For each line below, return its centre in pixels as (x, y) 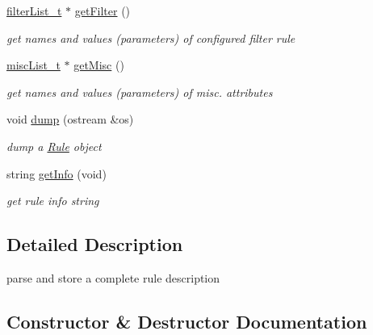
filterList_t (34, 10)
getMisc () (99, 65)
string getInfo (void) (57, 173)
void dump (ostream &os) (70, 119)
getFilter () (103, 10)
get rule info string (53, 201)
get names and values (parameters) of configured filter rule (151, 38)
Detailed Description (95, 244)
